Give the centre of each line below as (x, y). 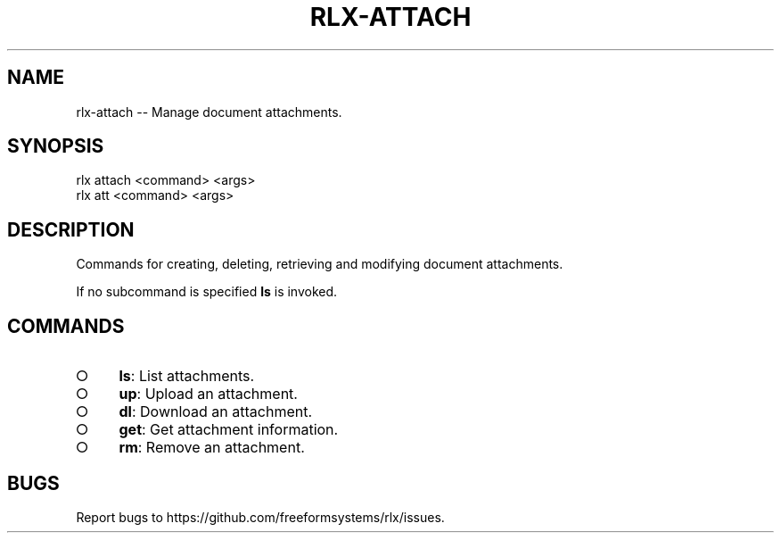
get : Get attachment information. (229, 430)
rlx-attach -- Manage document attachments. (209, 112)
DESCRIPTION (71, 229)
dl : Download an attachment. (216, 412)
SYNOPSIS (56, 146)
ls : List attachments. (187, 376)
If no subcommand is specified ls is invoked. (207, 292)
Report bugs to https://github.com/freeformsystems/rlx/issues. (260, 517)
